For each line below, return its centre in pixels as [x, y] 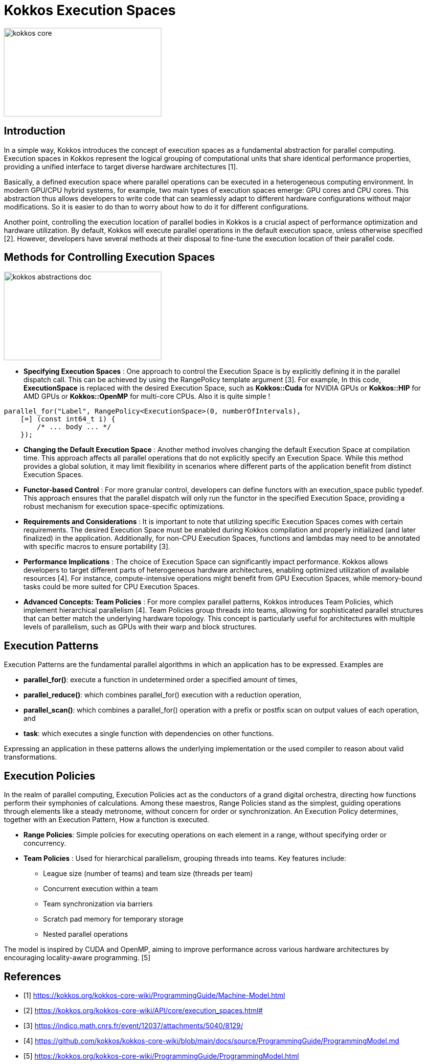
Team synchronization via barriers [98, 904]
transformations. [31, 757]
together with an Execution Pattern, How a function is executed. [107, 820]
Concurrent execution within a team [101, 889]
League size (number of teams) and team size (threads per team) [148, 874]
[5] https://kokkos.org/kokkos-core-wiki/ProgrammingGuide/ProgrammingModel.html [161, 1056]
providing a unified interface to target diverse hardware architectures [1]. [121, 166]
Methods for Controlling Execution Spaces [110, 257]
